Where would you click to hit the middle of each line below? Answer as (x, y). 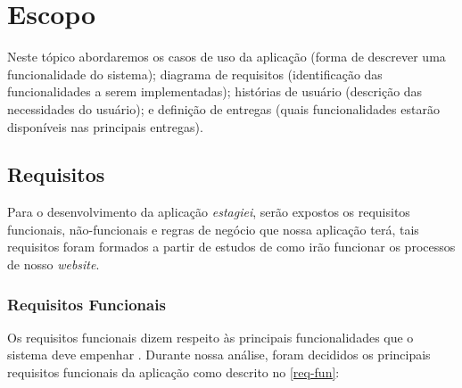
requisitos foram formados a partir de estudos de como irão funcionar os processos (231, 247)
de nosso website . (54, 264)
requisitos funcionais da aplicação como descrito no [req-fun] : (173, 372)
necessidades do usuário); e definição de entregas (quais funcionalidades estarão (223, 108)
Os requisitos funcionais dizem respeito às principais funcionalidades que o (210, 337)
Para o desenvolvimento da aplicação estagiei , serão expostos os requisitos (209, 212)
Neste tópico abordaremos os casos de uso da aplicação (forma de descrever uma (227, 57)
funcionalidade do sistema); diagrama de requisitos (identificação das (195, 74)
